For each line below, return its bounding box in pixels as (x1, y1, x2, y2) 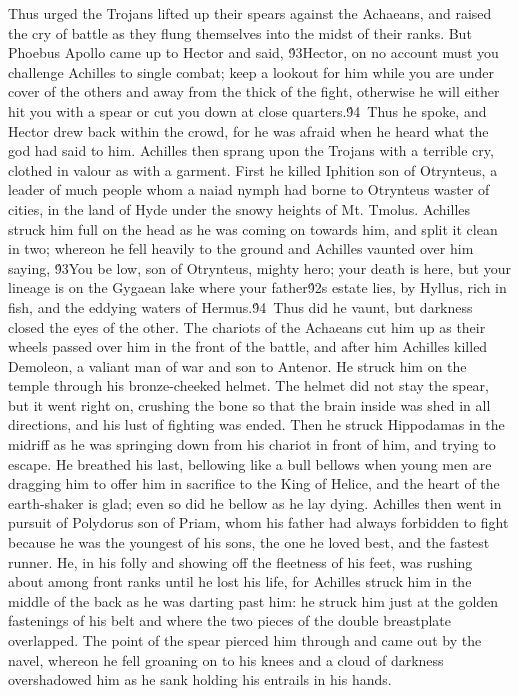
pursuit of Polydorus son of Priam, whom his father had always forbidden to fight (8, 512, 509, 533)
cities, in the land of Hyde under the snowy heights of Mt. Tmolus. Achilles (8, 198, 471, 219)
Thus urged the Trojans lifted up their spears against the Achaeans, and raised (8, 3, 492, 23)
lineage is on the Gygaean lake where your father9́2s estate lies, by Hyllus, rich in (8, 277, 507, 298)
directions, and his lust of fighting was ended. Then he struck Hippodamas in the (8, 414, 505, 435)
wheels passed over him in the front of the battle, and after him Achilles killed (8, 336, 488, 357)
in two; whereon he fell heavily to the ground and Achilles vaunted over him (8, 238, 474, 259)
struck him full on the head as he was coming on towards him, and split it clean (8, 218, 498, 239)
